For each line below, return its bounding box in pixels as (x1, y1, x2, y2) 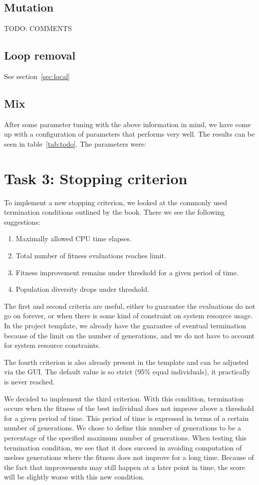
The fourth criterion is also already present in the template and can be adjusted (4, 356, 249, 367)
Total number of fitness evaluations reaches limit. (15, 250, 166, 261)
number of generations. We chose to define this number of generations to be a (4, 422, 241, 433)
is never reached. (4, 376, 55, 387)
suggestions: (4, 216, 40, 227)
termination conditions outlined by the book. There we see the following (4, 207, 225, 217)
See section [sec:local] (4, 71, 70, 81)
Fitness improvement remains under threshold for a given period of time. (15, 267, 239, 277)
